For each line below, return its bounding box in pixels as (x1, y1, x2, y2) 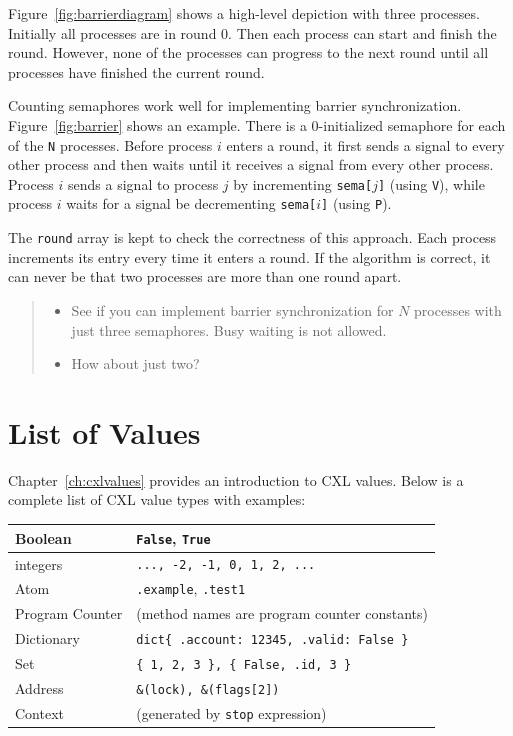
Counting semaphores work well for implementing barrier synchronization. (8, 95, 462, 116)
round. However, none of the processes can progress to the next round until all (8, 42, 489, 63)
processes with (414, 299, 502, 320)
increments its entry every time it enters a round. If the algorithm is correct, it (8, 246, 491, 267)
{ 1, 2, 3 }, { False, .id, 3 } (136, 658, 352, 673)
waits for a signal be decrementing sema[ (66, 193, 317, 214)
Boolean (15, 527, 72, 548)
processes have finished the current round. (8, 61, 265, 82)
